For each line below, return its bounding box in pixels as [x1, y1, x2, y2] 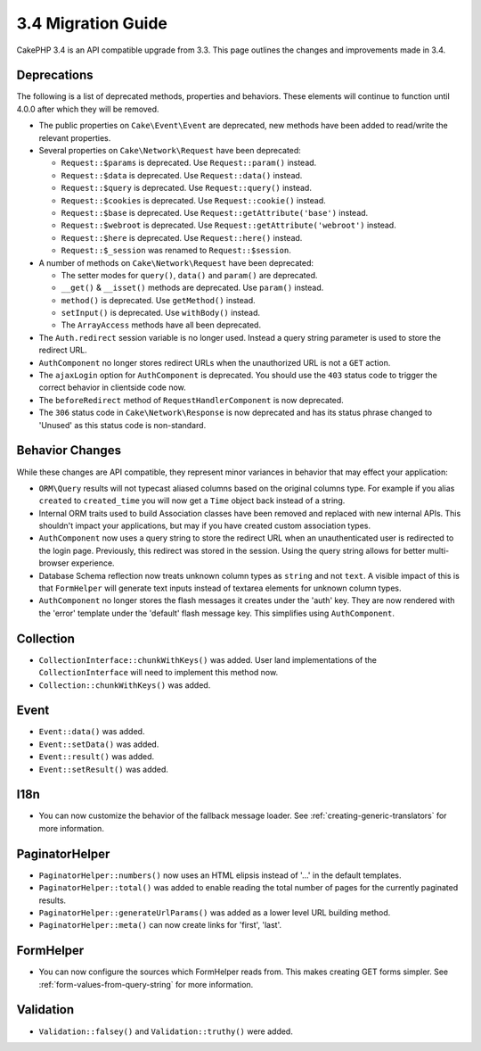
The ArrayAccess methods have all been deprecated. [61, 319, 262, 330]
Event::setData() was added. [38, 739, 159, 749]
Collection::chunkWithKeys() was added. [38, 679, 211, 691]
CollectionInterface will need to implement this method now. [38, 667, 279, 678]
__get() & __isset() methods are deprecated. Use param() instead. [61, 282, 324, 294]
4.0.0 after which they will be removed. [16, 103, 159, 114]
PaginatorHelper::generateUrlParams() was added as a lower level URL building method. [38, 906, 391, 918]
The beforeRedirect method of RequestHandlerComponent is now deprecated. [38, 394, 345, 405]
